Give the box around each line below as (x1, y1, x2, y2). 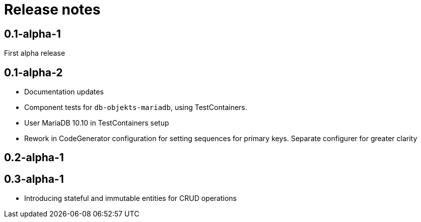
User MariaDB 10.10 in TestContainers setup (24, 119, 169, 128)
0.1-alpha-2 (4, 66, 63, 79)
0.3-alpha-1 (4, 172, 64, 185)
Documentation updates (24, 87, 104, 96)
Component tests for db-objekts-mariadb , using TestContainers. (24, 103, 247, 112)
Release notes (4, 1, 101, 18)
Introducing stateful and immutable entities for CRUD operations (24, 194, 237, 203)
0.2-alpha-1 (4, 151, 64, 164)
